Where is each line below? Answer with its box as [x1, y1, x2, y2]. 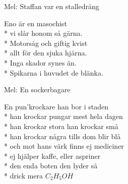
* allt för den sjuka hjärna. [4, 47, 87, 58]
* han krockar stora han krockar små [4, 120, 118, 131]
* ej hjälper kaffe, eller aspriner [4, 150, 101, 161]
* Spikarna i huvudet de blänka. [4, 67, 103, 78]
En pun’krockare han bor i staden [4, 101, 108, 111]
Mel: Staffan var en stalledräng [4, 1, 99, 11]
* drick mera [4, 170, 43, 180]
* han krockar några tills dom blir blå [4, 131, 121, 141]
